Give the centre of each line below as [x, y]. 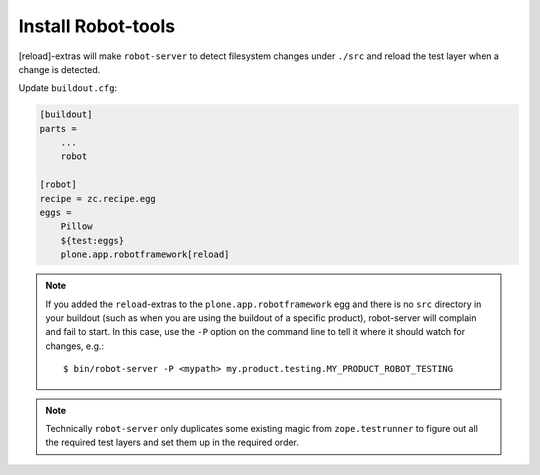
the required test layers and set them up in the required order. [172, 442]
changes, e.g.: [75, 346]
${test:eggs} [92, 240]
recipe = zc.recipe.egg [98, 198]
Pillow [76, 226]
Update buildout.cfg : [68, 88]
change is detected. [59, 69]
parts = [58, 128]
